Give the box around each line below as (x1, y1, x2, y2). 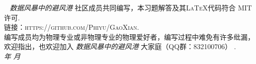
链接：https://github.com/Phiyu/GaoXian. (4, 22, 139, 32)
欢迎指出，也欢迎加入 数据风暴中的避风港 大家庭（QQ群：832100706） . (4, 41, 236, 52)
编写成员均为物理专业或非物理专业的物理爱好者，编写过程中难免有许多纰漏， (4, 31, 255, 42)
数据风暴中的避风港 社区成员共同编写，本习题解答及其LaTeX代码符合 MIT (9, 2, 252, 12)
